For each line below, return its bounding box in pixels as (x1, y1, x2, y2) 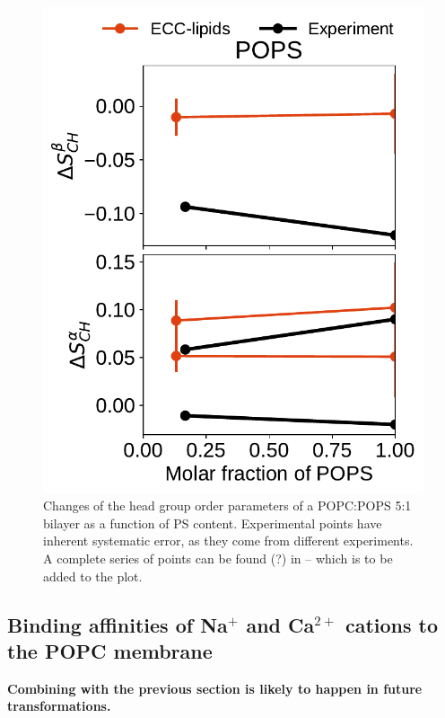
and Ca (246, 610, 315, 638)
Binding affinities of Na (7, 610, 228, 638)
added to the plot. (43, 566, 143, 585)
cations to (345, 610, 439, 638)
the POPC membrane (7, 636, 213, 664)
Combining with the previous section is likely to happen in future (7, 678, 423, 697)
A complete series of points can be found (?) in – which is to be (43, 548, 393, 567)
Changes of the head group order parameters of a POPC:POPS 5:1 (43, 496, 412, 515)
